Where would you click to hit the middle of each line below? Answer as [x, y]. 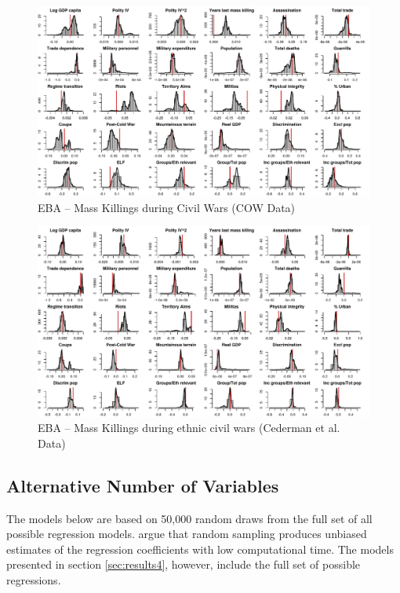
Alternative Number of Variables [143, 485]
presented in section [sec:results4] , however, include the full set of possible [184, 564]
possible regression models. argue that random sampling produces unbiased [187, 534]
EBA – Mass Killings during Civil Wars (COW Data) [167, 207]
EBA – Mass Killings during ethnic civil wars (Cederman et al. [189, 428]
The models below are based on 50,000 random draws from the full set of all [189, 518]
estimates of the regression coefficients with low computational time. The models [200, 549]
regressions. [34, 579]
